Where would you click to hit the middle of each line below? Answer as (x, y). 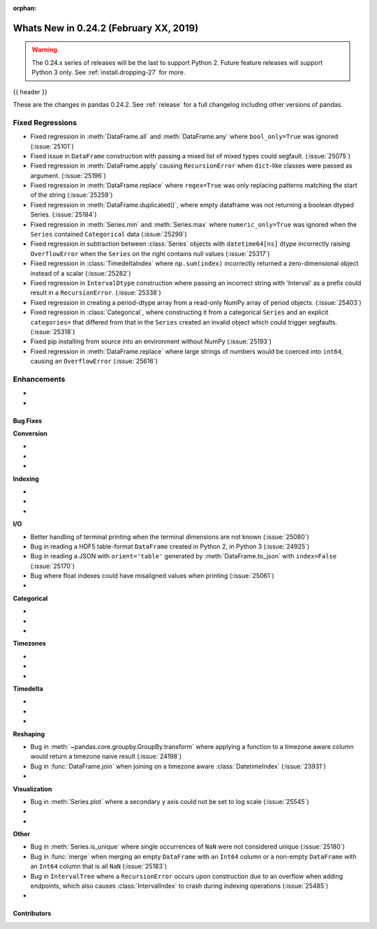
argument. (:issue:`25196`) (68, 175)
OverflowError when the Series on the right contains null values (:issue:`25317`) (150, 253)
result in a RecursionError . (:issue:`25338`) (96, 292)
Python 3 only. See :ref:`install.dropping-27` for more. (109, 73)
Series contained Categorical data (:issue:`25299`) (109, 235)
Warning (44, 50)
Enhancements (39, 379)
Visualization (32, 789)
